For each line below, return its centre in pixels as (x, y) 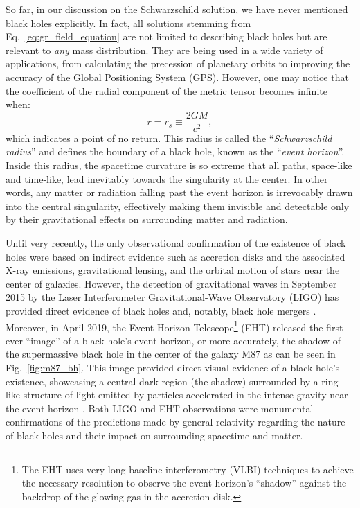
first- (336, 327)
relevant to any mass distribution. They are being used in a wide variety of (164, 50)
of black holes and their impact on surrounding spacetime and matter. (154, 435)
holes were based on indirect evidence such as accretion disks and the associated (175, 256)
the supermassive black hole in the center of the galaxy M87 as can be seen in (171, 354)
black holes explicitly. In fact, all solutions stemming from (128, 23)
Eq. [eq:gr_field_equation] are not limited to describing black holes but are (166, 36)
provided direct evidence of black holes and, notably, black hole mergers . (161, 310)
